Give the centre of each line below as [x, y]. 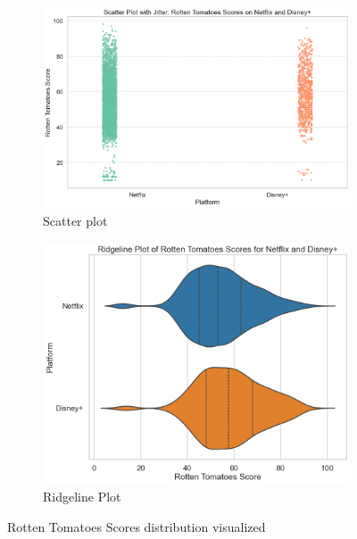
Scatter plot [75, 220]
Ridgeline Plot [82, 497]
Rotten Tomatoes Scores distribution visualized [137, 526]
